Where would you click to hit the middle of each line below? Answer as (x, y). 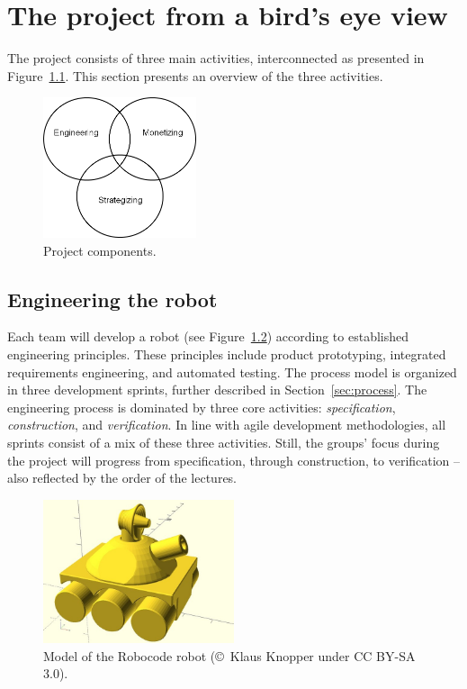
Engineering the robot (112, 299)
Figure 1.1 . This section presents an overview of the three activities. (195, 75)
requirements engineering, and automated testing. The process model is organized (232, 372)
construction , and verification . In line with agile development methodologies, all (227, 425)
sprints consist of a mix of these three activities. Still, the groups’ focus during (224, 442)
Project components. (100, 250)
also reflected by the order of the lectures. (122, 478)
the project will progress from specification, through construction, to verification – (234, 460)
